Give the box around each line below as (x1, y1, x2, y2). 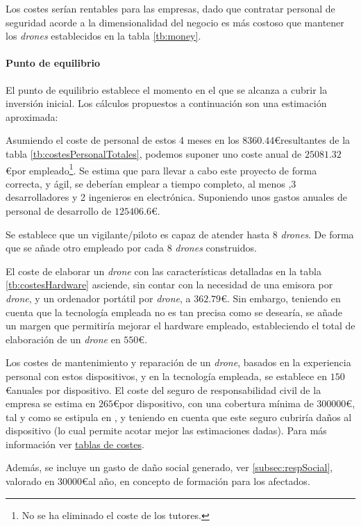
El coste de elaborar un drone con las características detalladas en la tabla (6, 263, 321, 278)
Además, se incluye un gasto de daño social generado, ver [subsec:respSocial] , (6, 460, 333, 475)
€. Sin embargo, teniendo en (221, 290, 341, 305)
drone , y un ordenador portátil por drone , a (6, 290, 191, 305)
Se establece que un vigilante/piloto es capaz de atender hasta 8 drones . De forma (6, 227, 354, 241)
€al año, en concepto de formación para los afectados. (82, 474, 310, 488)
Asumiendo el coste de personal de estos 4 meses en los (6, 133, 240, 147)
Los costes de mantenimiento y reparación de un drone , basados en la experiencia (6, 355, 351, 370)
